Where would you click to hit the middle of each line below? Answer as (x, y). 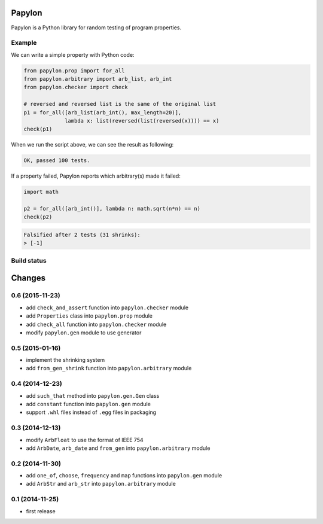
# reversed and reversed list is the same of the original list (120, 104)
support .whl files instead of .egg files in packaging (91, 412)
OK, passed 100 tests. (57, 161)
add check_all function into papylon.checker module (96, 324)
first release (41, 511)
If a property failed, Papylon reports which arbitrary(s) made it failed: (96, 176)
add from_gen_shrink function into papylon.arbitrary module (109, 368)
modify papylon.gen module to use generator (84, 333)
